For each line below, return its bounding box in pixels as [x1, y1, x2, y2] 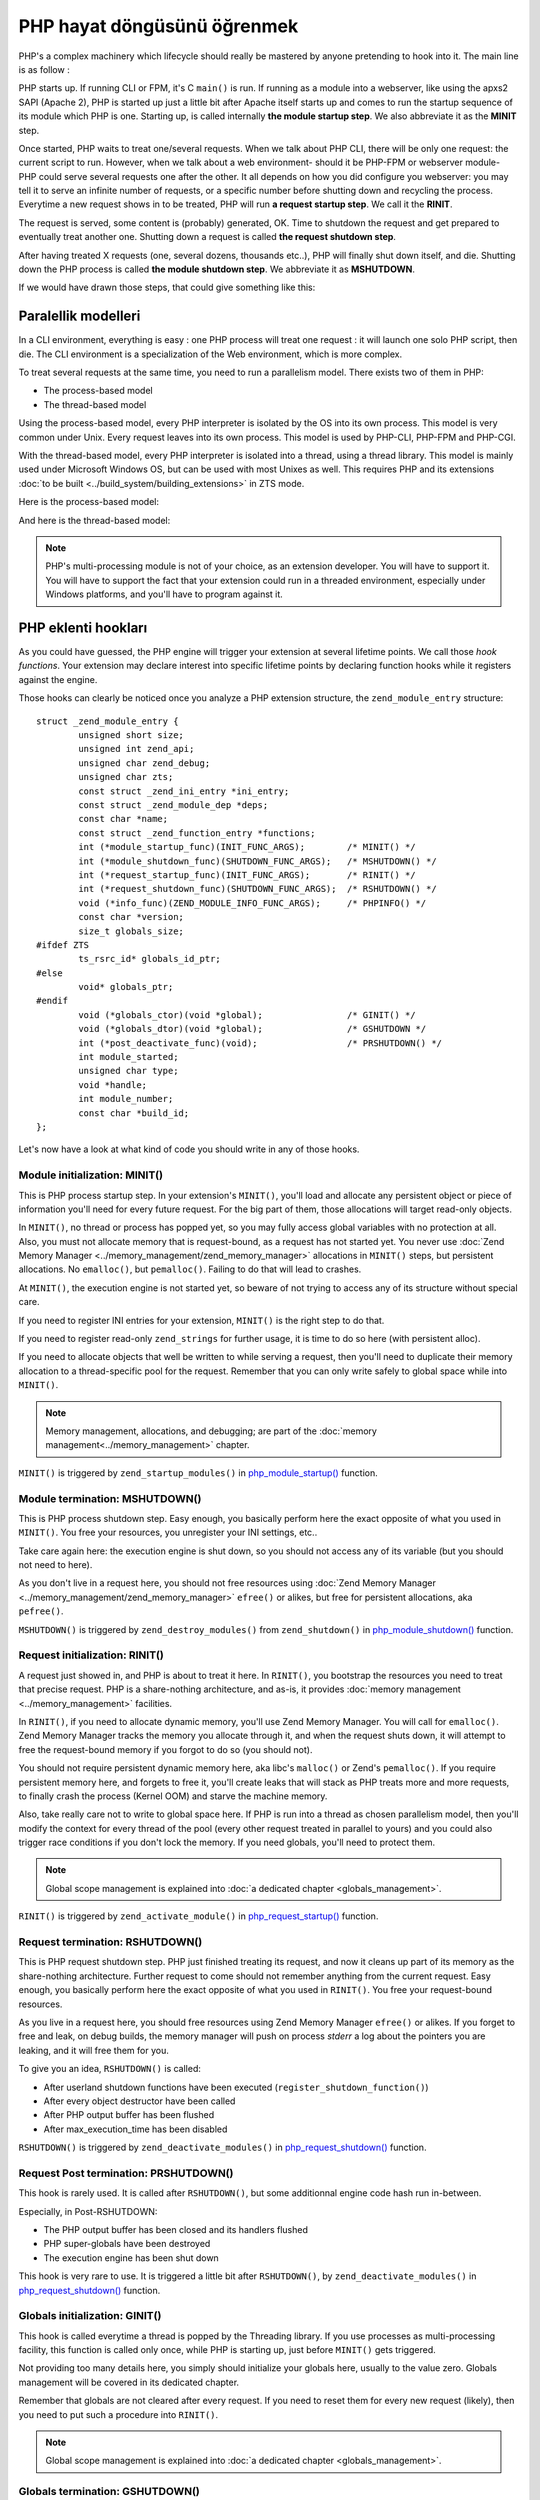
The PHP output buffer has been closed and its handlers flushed [43, 2223, 309, 2235]
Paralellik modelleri [18, 308, 141, 325]
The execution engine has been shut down [43, 2251, 219, 2264]
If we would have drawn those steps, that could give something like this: [18, 281, 316, 294]
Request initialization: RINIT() [18, 1648, 164, 1662]
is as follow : [18, 63, 70, 75]
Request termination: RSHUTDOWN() [18, 1935, 203, 1949]
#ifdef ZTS [36, 939, 90, 950]
